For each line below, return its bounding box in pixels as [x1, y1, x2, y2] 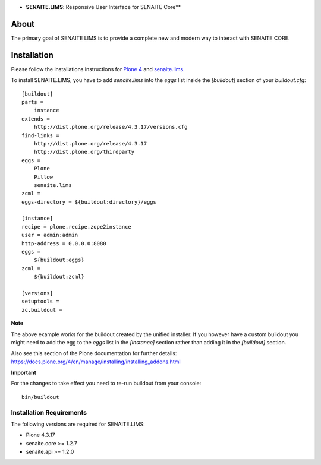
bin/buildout [21, 394, 59, 400]
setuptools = [21, 298, 59, 305]
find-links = [21, 132, 59, 139]
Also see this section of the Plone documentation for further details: [11, 350, 177, 357]
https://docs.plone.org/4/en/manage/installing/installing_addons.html [11, 358, 181, 365]
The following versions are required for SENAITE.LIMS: [11, 420, 145, 428]
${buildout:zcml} [33, 273, 84, 280]
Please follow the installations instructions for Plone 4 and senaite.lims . [11, 65, 185, 72]
